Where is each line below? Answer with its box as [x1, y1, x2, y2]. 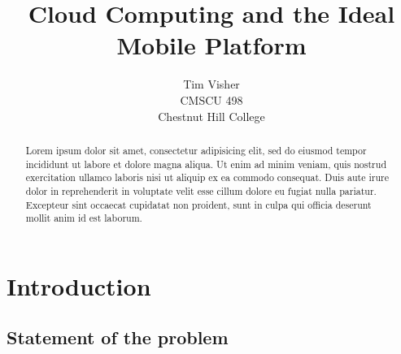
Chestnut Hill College [158, 107, 265, 124]
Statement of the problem [7, 325, 229, 350]
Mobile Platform [116, 28, 307, 62]
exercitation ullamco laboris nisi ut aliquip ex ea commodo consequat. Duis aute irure [25, 171, 389, 184]
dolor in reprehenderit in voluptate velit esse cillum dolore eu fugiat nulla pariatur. [25, 183, 377, 197]
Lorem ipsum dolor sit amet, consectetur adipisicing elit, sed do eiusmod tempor [25, 143, 367, 157]
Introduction [7, 269, 151, 302]
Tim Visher [183, 76, 240, 93]
